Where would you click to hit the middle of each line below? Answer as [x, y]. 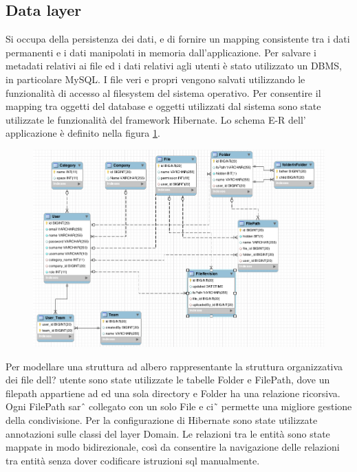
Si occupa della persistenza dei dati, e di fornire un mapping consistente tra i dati [178, 39]
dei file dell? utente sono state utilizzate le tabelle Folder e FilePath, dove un [168, 380]
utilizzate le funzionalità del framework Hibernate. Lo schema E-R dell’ [156, 119]
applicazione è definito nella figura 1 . [83, 133]
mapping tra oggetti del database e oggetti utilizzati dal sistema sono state [163, 106]
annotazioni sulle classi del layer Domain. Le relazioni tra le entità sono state [168, 433]
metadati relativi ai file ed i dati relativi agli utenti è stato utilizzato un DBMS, [174, 66]
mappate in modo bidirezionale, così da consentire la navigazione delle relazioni [173, 447]
